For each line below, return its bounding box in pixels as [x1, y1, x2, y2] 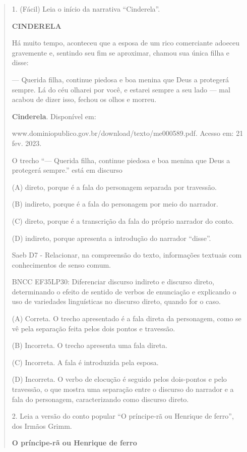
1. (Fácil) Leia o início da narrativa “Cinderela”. [12, 4, 160, 14]
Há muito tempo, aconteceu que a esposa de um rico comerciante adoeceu [12, 37, 240, 48]
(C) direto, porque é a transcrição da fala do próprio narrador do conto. [12, 215, 234, 226]
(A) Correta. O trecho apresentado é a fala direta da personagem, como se [12, 313, 241, 324]
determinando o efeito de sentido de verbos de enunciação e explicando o [12, 286, 236, 296]
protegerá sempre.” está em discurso [12, 165, 122, 175]
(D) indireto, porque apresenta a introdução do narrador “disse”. [12, 232, 211, 243]
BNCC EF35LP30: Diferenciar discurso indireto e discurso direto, [12, 276, 214, 287]
